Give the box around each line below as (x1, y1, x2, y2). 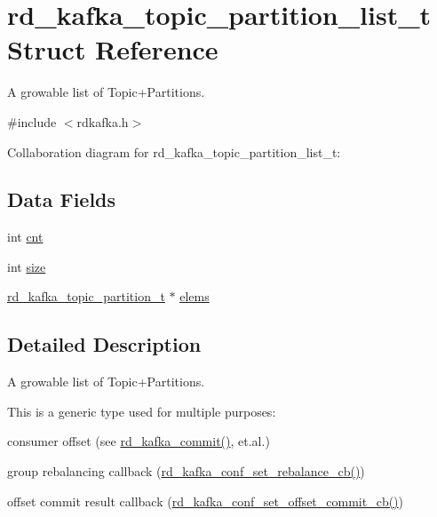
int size (7, 257, 46, 275)
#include (7, 112, 57, 131)
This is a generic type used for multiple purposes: (7, 402, 276, 420)
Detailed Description (7, 330, 202, 358)
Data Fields (7, 186, 116, 213)
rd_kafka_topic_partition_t (7, 287, 165, 306)
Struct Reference (7, 31, 218, 68)
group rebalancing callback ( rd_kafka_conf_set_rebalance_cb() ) (7, 462, 365, 481)
